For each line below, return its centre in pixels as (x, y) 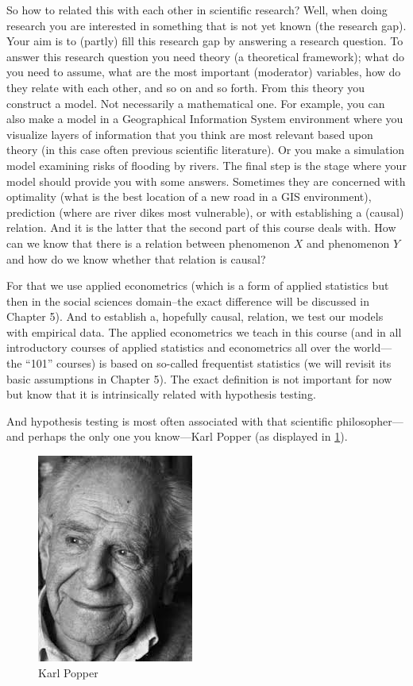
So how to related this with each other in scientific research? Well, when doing (197, 10)
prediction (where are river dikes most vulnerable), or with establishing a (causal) (205, 212)
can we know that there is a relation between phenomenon (149, 243)
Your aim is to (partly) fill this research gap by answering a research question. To (205, 41)
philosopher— (370, 420)
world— (373, 347)
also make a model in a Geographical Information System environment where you (205, 119)
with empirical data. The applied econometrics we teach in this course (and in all (204, 331)
